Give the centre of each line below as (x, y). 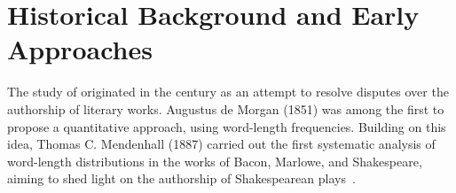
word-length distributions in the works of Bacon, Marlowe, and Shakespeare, (215, 161)
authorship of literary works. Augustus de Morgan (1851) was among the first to (226, 108)
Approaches (80, 49)
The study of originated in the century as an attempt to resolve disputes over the (228, 92)
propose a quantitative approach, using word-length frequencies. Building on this (227, 126)
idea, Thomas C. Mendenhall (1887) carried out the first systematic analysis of (221, 144)
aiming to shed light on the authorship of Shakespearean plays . (181, 178)
